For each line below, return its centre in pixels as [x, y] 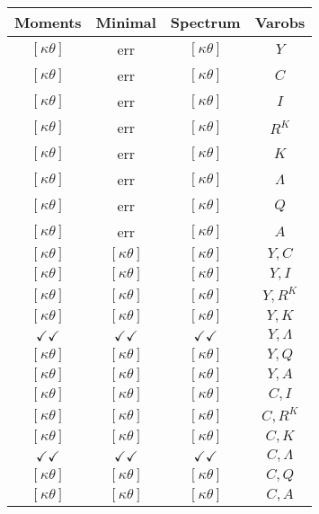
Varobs [280, 22]
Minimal [126, 22]
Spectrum [205, 22]
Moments [48, 22]
